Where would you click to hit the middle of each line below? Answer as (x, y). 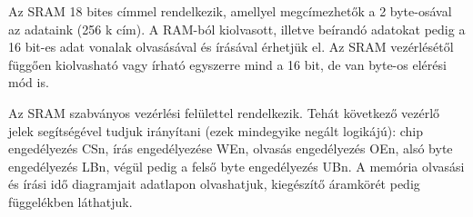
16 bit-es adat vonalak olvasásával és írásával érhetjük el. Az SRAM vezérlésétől (231, 47)
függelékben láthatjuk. (70, 201)
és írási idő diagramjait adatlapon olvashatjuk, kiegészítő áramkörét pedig (214, 184)
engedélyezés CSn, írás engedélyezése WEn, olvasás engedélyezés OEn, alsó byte (231, 148)
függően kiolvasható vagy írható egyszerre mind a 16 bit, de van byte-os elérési (227, 64)
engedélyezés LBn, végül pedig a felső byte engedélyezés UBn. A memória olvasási (236, 166)
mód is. (29, 82)
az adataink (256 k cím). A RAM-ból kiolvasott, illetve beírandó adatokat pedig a (237, 29)
